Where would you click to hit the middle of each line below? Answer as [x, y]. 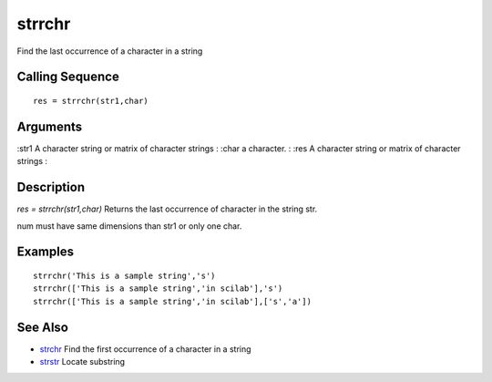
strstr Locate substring [82, 362]
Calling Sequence [68, 77]
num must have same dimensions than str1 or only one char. [129, 226]
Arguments [50, 126]
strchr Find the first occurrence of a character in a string [145, 349]
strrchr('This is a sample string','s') [124, 275]
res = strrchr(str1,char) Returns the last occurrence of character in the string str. [167, 209]
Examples [46, 252]
